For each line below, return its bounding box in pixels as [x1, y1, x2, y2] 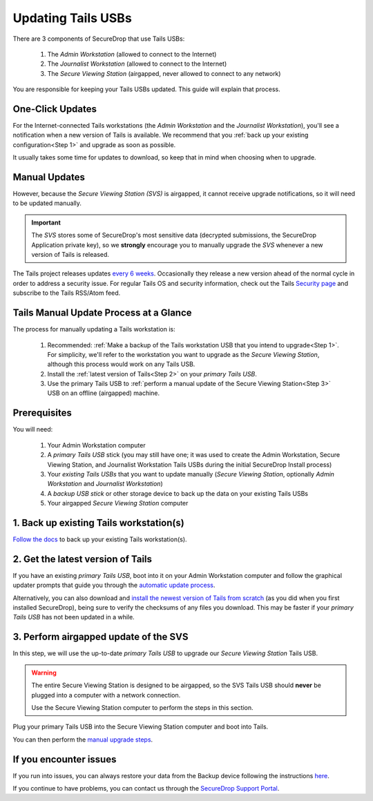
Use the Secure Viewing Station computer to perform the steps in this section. [31, 703, 254, 711]
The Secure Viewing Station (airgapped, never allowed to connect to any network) [47, 69, 281, 77]
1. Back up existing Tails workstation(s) [12, 517, 184, 528]
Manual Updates [12, 171, 86, 183]
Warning [31, 668, 57, 677]
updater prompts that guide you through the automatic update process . [12, 581, 216, 590]
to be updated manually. [12, 199, 82, 207]
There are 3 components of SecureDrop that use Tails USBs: [12, 35, 185, 43]
